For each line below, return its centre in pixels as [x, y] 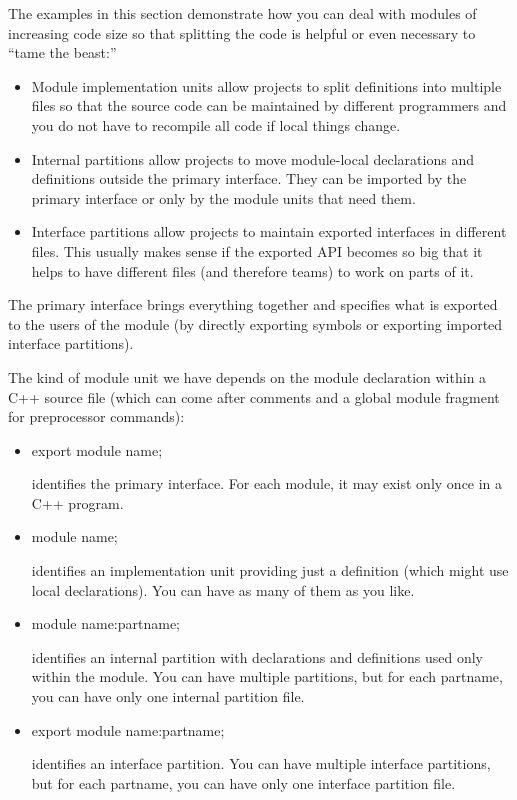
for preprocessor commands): [96, 416]
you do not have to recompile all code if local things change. [216, 124]
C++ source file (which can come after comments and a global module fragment [254, 396]
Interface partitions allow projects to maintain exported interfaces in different [269, 231]
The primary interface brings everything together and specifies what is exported [253, 304]
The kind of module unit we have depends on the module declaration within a [247, 376]
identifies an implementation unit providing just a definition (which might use [270, 570]
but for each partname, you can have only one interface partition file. [243, 782]
